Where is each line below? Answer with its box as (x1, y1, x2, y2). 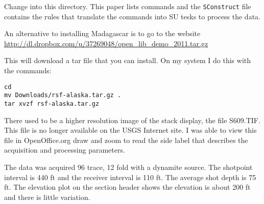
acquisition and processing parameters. (4, 144, 125, 155)
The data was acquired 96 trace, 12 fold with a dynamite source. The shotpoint (4, 161, 253, 172)
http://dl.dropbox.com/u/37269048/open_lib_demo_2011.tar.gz (4, 38, 208, 48)
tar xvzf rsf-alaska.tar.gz (4, 100, 100, 107)
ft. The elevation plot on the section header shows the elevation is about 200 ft (4, 182, 251, 192)
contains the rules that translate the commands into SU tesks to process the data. (4, 11, 260, 21)
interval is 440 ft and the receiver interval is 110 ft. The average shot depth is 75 (4, 171, 256, 182)
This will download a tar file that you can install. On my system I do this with (4, 55, 251, 66)
